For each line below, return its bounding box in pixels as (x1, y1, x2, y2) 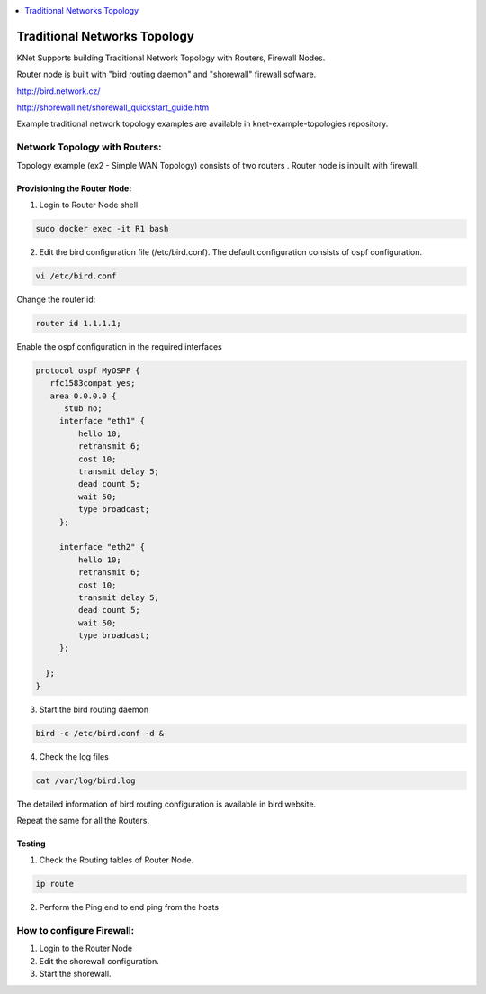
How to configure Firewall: (16, 925, 135, 937)
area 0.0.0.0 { (49, 390, 117, 401)
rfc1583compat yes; (49, 378, 136, 388)
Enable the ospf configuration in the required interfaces (16, 341, 222, 351)
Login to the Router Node (39, 943, 133, 954)
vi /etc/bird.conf (35, 270, 117, 281)
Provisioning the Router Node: (16, 183, 132, 194)
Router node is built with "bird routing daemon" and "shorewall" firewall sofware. (16, 68, 317, 80)
